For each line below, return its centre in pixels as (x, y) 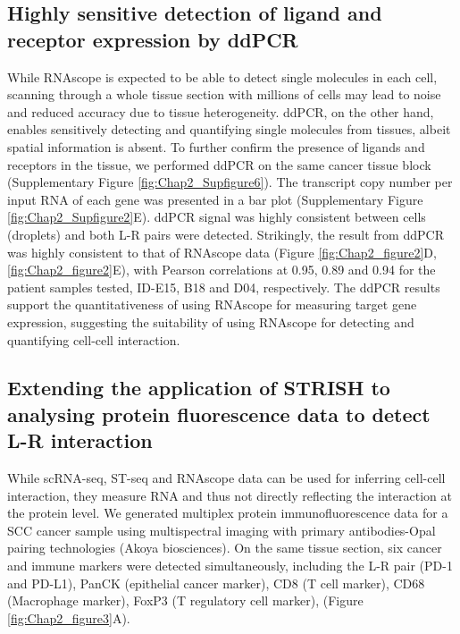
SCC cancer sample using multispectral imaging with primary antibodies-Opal (222, 530)
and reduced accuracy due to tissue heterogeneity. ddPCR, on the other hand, (221, 111)
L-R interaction (80, 440)
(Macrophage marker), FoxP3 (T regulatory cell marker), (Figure (185, 600)
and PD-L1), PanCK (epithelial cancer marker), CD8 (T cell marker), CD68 (216, 583)
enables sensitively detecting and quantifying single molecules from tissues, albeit (229, 129)
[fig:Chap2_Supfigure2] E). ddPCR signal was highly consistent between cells (217, 217)
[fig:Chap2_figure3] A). (69, 617)
